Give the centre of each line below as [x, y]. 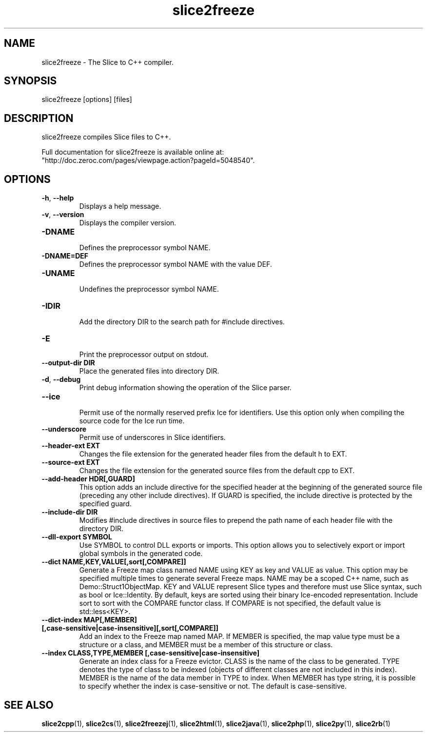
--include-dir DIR [70, 512]
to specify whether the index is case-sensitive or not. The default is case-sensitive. [213, 686]
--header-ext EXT [71, 446]
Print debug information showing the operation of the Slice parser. [185, 388]
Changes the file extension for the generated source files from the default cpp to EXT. [217, 471]
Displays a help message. [120, 206]
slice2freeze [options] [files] [87, 99]
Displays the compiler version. [128, 223]
